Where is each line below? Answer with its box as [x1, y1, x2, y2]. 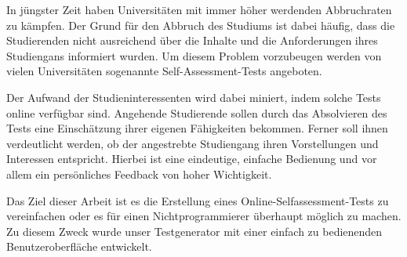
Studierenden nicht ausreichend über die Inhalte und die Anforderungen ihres [6, 32, 378, 49]
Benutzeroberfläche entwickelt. [6, 238, 152, 255]
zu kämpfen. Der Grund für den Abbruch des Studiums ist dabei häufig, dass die [6, 16, 395, 33]
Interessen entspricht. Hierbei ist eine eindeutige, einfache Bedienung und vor [6, 150, 377, 167]
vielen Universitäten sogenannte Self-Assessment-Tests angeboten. [6, 63, 322, 79]
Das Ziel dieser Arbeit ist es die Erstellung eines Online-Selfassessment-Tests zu [6, 192, 389, 208]
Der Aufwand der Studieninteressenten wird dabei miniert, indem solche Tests [6, 89, 381, 105]
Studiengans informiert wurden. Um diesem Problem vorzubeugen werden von [6, 47, 382, 63]
